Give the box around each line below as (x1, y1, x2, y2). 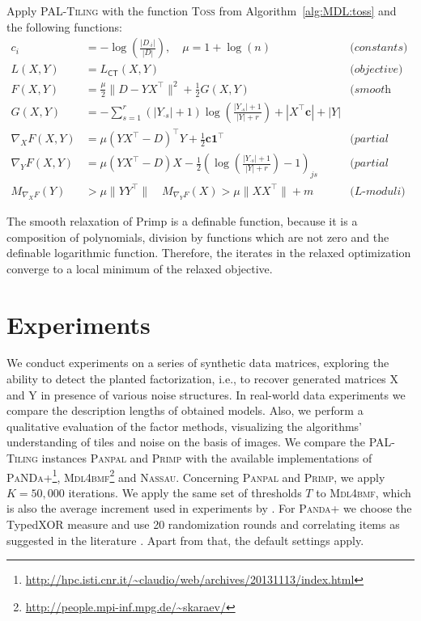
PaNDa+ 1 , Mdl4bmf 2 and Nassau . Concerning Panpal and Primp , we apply (6, 466, 385, 485)
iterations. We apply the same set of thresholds (68, 484, 302, 501)
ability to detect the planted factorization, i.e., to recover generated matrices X (6, 370, 399, 387)
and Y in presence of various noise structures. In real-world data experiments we (6, 386, 406, 403)
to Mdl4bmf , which (316, 484, 411, 501)
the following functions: (6, 18, 122, 35)
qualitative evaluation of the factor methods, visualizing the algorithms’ (6, 417, 363, 434)
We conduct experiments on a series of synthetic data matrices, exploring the (6, 354, 389, 371)
